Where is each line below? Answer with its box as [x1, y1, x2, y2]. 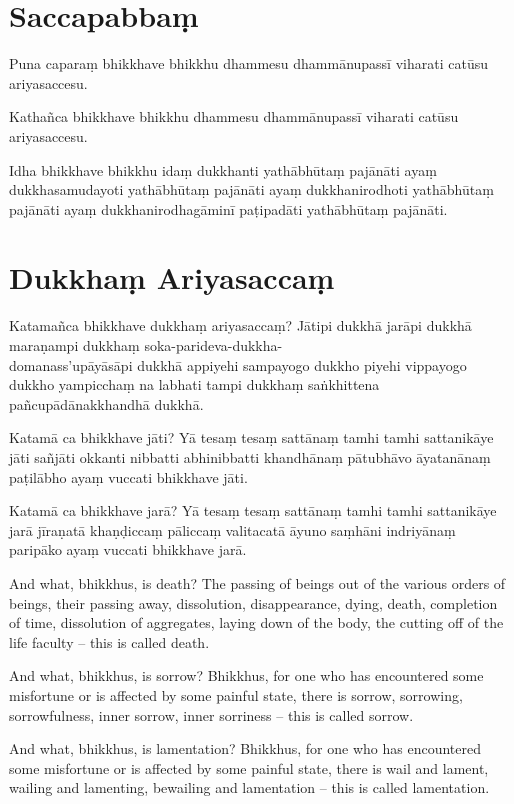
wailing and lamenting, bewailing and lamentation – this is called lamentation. [9, 777, 490, 798]
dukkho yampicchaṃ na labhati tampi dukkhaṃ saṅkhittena [9, 374, 380, 395]
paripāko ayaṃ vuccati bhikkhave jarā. [9, 539, 247, 560]
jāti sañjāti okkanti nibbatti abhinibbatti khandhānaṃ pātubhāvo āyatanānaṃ [9, 446, 491, 467]
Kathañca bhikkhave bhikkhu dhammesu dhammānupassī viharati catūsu [9, 106, 459, 127]
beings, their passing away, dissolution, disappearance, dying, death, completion [9, 592, 498, 613]
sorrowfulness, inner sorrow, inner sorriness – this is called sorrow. [9, 704, 414, 725]
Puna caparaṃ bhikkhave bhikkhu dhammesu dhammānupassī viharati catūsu [9, 53, 488, 74]
